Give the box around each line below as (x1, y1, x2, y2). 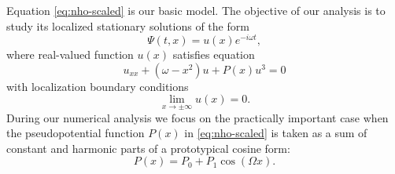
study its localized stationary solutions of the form (6, 17, 249, 34)
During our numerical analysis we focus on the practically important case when (6, 109, 389, 125)
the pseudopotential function (6, 125, 145, 141)
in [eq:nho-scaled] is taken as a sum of (184, 125, 367, 141)
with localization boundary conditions (6, 78, 189, 94)
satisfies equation (172, 46, 255, 63)
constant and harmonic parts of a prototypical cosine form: (6, 140, 290, 156)
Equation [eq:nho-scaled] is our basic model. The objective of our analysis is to (6, 2, 386, 18)
